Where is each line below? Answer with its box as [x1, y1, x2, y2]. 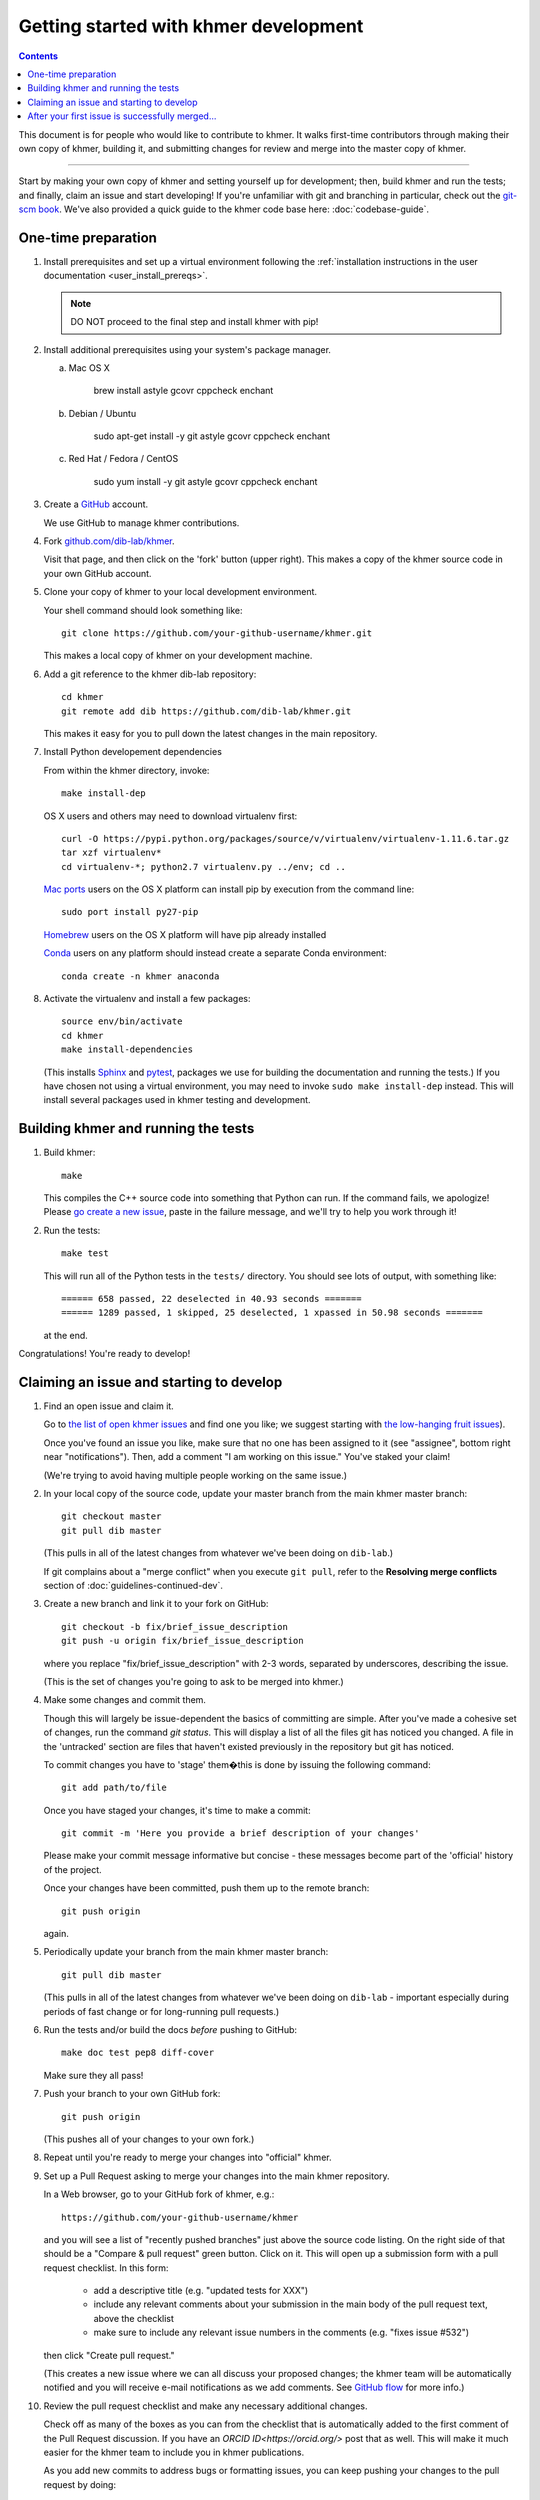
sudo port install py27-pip [61, 906, 199, 918]
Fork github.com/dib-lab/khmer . [43, 535, 175, 547]
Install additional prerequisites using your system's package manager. [43, 343, 332, 355]
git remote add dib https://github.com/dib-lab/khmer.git [61, 705, 352, 717]
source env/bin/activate [61, 1016, 183, 1027]
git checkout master [61, 1511, 162, 1522]
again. [43, 1928, 70, 1940]
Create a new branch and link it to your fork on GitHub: [43, 1598, 269, 1610]
